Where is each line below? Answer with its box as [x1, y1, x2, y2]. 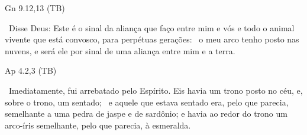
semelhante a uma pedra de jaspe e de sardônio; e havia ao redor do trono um [5, 107, 287, 120]
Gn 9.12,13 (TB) [5, 2, 65, 14]
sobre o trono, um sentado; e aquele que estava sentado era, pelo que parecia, [5, 96, 289, 108]
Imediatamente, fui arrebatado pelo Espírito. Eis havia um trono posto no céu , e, [8, 84, 303, 96]
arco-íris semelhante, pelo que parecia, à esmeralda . [5, 118, 191, 131]
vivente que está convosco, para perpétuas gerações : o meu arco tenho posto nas [5, 33, 299, 45]
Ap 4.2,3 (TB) [5, 64, 57, 77]
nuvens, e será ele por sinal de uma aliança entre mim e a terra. [5, 44, 235, 57]
